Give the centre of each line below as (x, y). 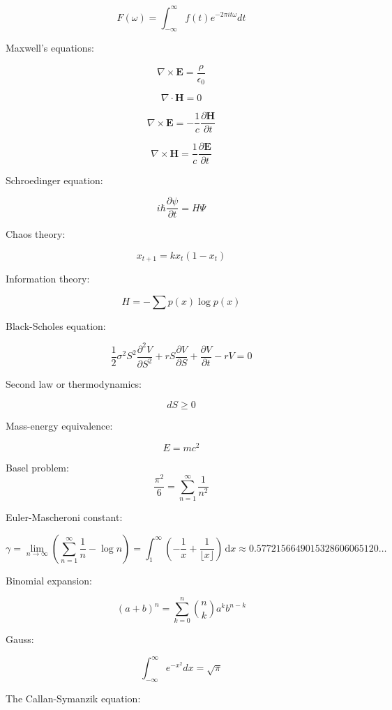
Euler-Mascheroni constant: (64, 517)
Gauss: (20, 639)
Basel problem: (37, 467)
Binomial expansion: (49, 580)
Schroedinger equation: (54, 180)
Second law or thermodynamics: (74, 384)
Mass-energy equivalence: (59, 425)
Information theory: (48, 279)
